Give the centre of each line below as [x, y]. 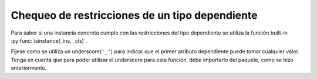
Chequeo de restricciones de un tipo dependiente [134, 15]
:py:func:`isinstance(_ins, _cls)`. [49, 40]
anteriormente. [29, 68]
